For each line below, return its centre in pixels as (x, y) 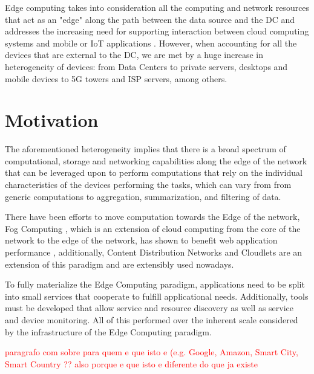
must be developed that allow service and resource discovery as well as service (149, 308)
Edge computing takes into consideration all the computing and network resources (157, 7)
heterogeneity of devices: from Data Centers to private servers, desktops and (146, 66)
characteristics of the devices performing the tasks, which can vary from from (148, 185)
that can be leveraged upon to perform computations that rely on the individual (154, 172)
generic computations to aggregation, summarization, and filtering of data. (143, 196)
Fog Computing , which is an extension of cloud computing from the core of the (153, 228)
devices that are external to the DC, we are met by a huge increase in (134, 55)
